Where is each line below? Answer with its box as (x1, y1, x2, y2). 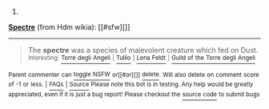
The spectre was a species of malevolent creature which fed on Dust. (27, 46, 259, 54)
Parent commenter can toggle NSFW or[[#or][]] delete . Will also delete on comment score (8, 71, 259, 79)
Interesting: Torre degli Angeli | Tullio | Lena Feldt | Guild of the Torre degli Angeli (27, 54, 256, 62)
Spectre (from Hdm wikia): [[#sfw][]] (8, 22, 130, 31)
